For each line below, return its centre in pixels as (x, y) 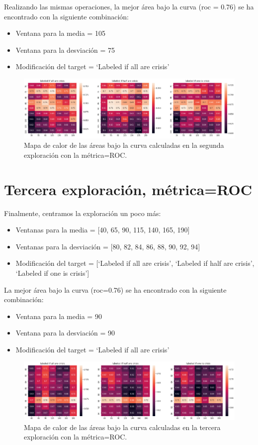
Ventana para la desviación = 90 (65, 333)
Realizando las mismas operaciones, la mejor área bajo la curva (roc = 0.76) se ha (129, 6)
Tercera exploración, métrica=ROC (128, 189)
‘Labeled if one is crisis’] (52, 273)
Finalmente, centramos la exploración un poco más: (83, 213)
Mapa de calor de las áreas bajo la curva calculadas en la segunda (124, 145)
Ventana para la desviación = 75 (65, 50)
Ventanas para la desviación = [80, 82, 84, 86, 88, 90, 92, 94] (108, 246)
